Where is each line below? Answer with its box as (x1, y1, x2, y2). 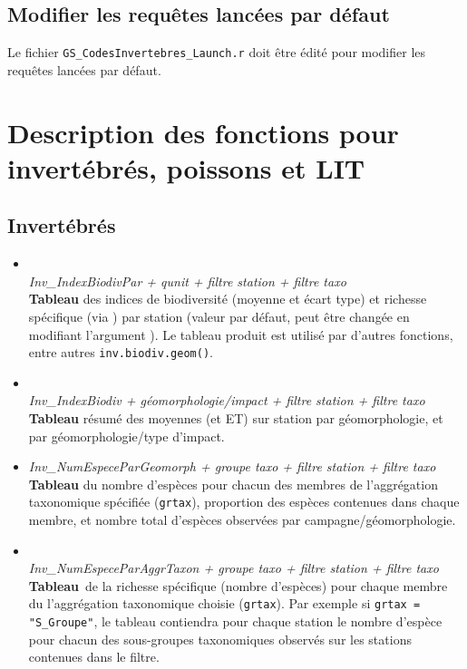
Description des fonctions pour (7, 113, 399, 150)
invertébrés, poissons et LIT (7, 149, 365, 186)
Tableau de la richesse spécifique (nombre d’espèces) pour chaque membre (28, 576, 448, 595)
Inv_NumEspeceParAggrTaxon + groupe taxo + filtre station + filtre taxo (28, 558, 439, 577)
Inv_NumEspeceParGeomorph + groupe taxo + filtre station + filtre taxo (28, 457, 436, 476)
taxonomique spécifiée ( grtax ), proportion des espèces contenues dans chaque (28, 492, 460, 511)
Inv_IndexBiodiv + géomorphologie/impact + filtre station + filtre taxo (28, 391, 425, 410)
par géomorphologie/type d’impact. (28, 426, 225, 445)
